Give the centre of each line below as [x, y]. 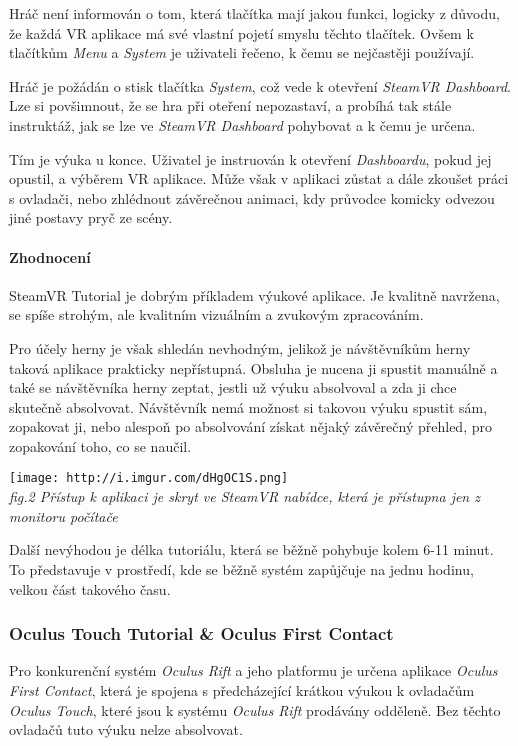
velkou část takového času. [90, 588]
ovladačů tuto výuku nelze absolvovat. [126, 729]
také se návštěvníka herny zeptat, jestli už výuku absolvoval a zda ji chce [233, 387]
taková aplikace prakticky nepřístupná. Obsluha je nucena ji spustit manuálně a [253, 367]
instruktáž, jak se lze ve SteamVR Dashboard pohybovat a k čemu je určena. [242, 124]
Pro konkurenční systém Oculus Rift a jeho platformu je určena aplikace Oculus [253, 670]
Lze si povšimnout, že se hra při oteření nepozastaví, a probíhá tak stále [230, 105]
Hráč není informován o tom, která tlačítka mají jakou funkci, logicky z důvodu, [254, 13]
